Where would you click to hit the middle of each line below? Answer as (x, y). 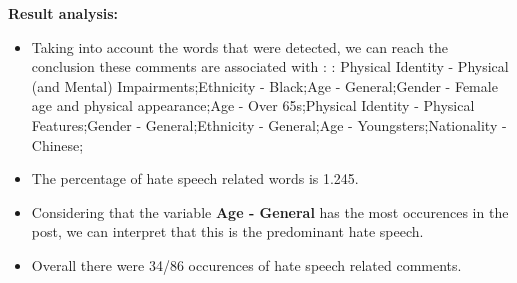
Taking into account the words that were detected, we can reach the (240, 46)
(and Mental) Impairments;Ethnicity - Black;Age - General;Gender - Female (264, 85)
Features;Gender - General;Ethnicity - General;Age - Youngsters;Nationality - (269, 124)
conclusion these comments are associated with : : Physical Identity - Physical (270, 66)
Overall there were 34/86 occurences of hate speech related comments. (246, 264)
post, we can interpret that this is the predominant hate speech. (227, 231)
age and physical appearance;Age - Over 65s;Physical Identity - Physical (253, 105)
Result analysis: (63, 13)
